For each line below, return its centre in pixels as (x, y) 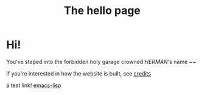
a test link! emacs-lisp (34, 85)
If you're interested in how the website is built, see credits (78, 73)
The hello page (102, 11)
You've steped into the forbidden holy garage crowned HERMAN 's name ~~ (101, 62)
